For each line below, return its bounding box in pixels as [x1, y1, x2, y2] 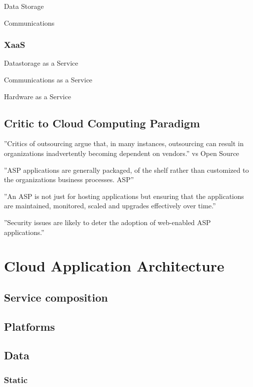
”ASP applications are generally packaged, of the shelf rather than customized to [4, 164, 249, 175]
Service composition [4, 289, 108, 305]
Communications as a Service [4, 75, 93, 84]
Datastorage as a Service [4, 58, 78, 68]
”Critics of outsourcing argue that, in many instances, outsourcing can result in [4, 138, 244, 149]
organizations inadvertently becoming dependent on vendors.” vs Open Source [4, 148, 239, 158]
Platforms [4, 318, 55, 334]
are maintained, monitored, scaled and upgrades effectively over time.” [4, 200, 216, 211]
